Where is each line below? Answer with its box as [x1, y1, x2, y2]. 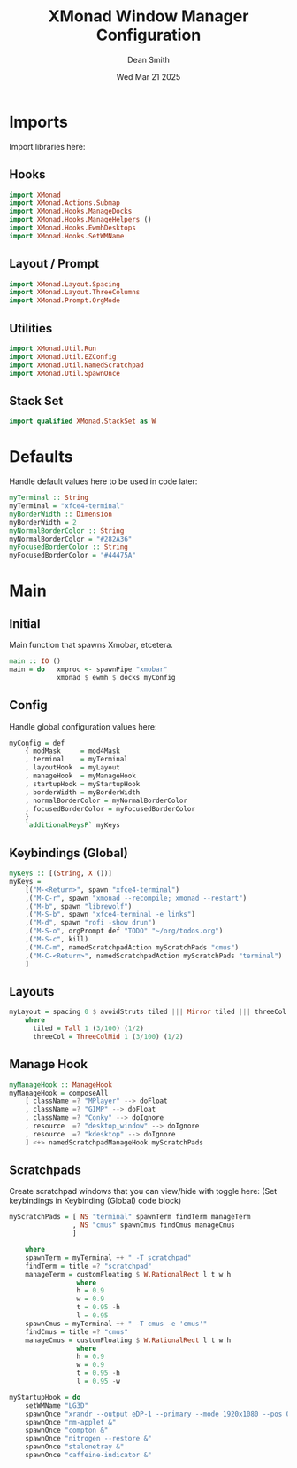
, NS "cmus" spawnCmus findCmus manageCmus [72, 1221, 236, 1230]
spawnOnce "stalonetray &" [25, 1442, 125, 1451]
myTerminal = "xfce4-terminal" [9, 502, 125, 511]
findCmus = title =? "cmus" [25, 1327, 128, 1336]
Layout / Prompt [9, 256, 100, 271]
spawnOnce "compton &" [25, 1425, 109, 1435]
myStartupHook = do [9, 1393, 81, 1402]
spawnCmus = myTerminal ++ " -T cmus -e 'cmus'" [25, 1319, 208, 1328]
